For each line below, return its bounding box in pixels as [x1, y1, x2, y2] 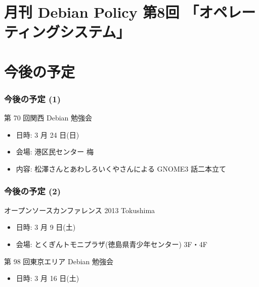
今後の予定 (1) [4, 92, 61, 105]
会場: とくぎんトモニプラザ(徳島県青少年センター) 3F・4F [16, 238, 207, 249]
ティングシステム [4, 21, 116, 42]
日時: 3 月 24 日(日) [16, 129, 79, 140]
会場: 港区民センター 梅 [16, 146, 94, 157]
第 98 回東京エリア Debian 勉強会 [4, 256, 114, 266]
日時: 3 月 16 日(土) [16, 273, 79, 283]
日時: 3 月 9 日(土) [16, 222, 76, 232]
